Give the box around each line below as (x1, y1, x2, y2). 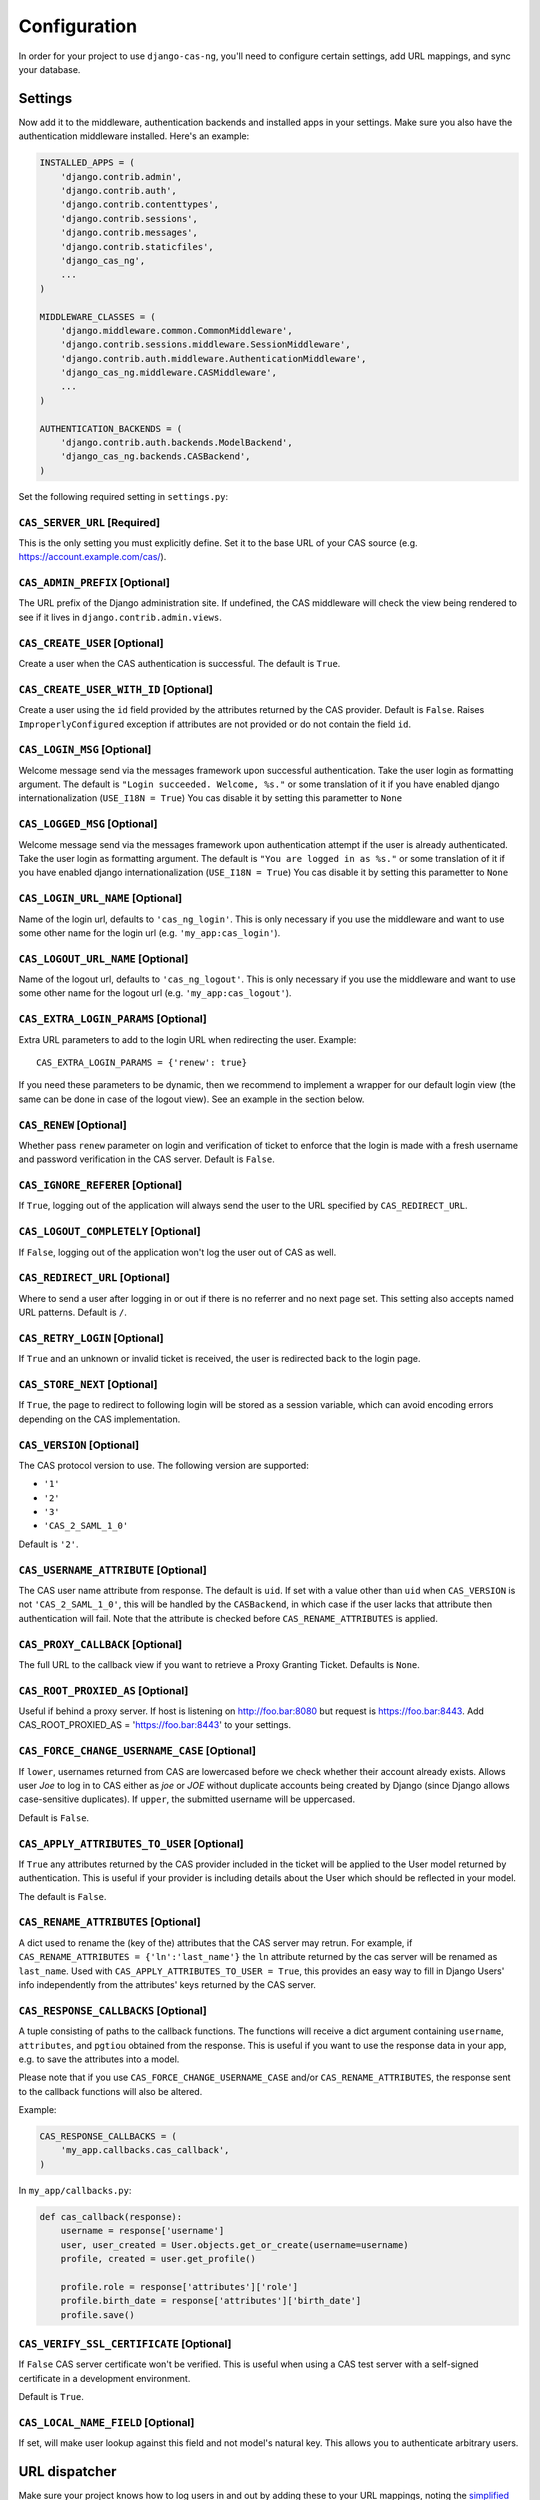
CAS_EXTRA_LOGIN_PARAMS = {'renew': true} (36, 1056, 248, 1068)
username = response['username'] (60, 2225, 225, 2237)
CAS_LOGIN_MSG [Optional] (18, 743, 152, 757)
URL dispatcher (18, 2463, 117, 2480)
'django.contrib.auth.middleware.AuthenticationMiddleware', (60, 353, 367, 364)
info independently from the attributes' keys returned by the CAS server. (18, 1979, 317, 1990)
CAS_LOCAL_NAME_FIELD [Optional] (18, 2415, 195, 2429)
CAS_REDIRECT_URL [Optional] (18, 1271, 170, 1285)
